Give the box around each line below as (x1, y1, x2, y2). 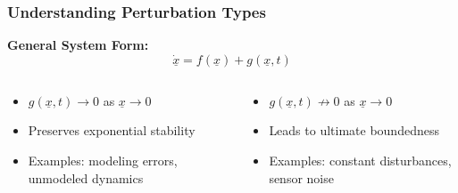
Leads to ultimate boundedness (269, 121, 439, 140)
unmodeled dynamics (28, 168, 144, 187)
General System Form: (7, 36, 149, 54)
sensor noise (269, 168, 334, 187)
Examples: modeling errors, (28, 151, 178, 169)
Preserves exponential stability (28, 121, 196, 140)
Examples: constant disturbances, (269, 151, 452, 169)
